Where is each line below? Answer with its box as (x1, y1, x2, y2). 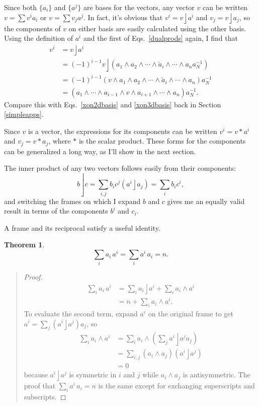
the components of (4, 23, 61, 33)
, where (48, 136, 71, 146)
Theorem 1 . (4, 239, 45, 250)
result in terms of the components (4, 206, 108, 216)
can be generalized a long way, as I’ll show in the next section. (4, 146, 196, 156)
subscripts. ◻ (24, 391, 66, 402)
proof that (24, 380, 56, 391)
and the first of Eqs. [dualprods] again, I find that (83, 33, 238, 43)
